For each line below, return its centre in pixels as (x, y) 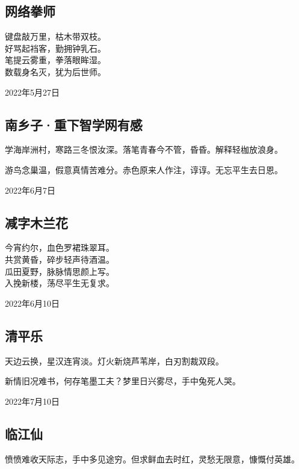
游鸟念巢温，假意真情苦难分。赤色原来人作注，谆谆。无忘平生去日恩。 (144, 169)
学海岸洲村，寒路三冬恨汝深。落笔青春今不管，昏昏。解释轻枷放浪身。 (144, 149)
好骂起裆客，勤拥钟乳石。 (55, 48)
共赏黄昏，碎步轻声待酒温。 (60, 259)
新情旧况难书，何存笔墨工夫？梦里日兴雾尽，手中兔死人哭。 (123, 381)
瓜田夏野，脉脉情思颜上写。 (60, 271)
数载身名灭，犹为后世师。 (55, 71)
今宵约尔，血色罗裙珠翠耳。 (60, 247)
